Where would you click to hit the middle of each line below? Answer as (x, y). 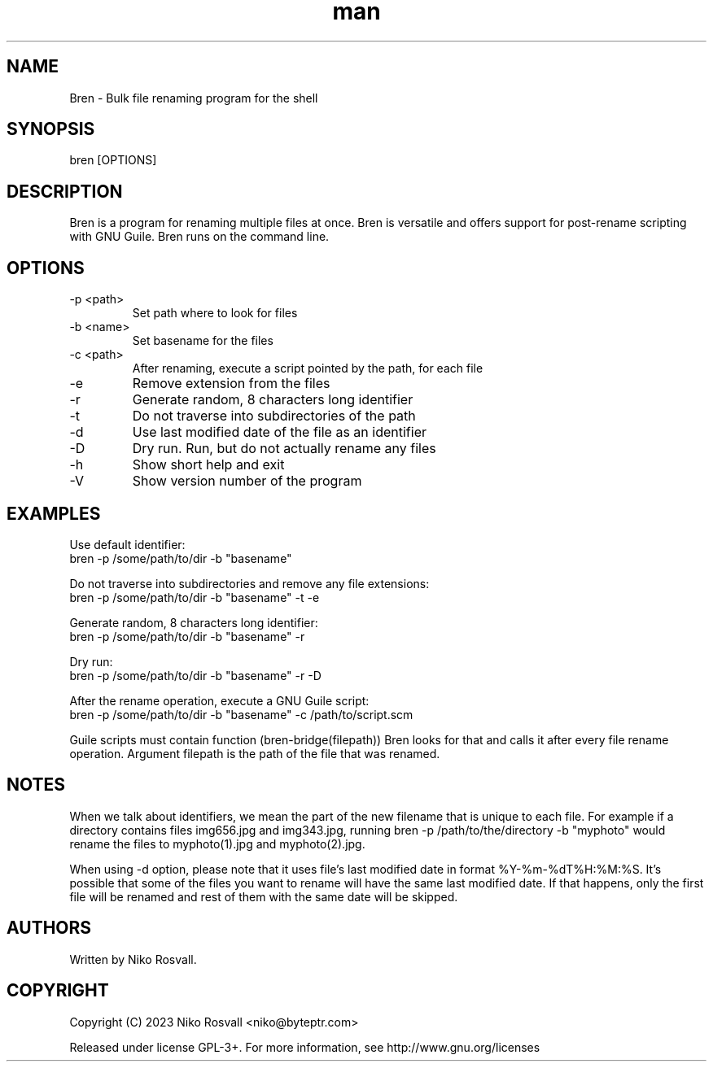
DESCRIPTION (65, 191)
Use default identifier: (127, 544)
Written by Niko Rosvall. (133, 959)
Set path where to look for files (215, 313)
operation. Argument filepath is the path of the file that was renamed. (255, 753)
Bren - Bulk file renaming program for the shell (194, 98)
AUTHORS (49, 928)
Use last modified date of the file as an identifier (280, 432)
